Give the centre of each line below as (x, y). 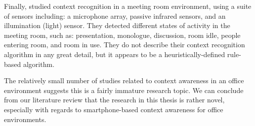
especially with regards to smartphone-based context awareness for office (114, 109)
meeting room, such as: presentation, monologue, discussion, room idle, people (122, 35)
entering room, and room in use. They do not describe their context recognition (125, 45)
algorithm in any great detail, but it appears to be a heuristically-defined (115, 54)
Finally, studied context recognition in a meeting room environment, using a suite (128, 6)
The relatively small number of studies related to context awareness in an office (124, 80)
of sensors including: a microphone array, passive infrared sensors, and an (115, 16)
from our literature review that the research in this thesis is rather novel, (114, 100)
